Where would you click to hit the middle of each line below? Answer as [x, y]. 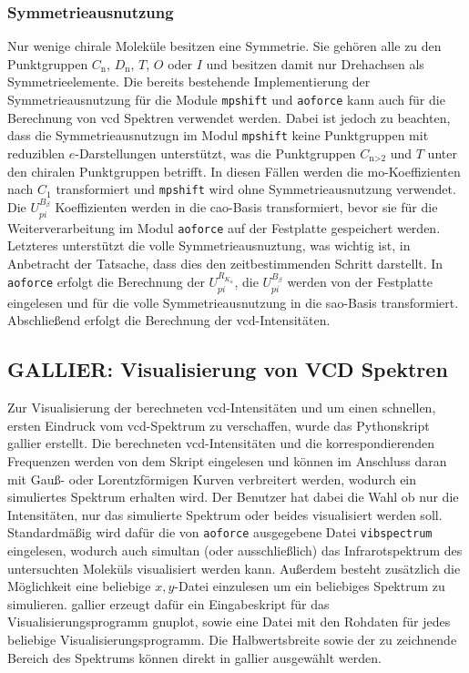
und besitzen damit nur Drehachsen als [315, 63]
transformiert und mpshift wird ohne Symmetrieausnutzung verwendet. [256, 189]
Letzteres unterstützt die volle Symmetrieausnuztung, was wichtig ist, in [209, 245]
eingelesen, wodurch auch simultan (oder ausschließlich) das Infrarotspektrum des [235, 551]
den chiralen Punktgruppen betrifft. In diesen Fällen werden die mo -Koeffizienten [234, 171]
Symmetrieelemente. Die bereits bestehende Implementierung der [189, 82]
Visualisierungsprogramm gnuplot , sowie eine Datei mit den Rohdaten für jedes [229, 622]
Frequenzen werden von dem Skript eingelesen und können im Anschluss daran [227, 461]
